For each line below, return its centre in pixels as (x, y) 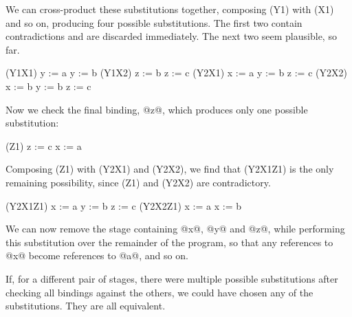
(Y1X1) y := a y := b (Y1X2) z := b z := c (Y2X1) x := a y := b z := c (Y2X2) (176, 73)
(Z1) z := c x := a (44, 145)
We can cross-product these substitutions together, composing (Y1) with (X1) (170, 9)
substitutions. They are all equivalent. (86, 306)
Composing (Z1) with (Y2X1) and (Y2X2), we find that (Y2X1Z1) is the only (170, 169)
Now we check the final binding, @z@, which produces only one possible (157, 109)
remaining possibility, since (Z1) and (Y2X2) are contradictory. (138, 182)
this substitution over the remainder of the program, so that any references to (169, 242)
